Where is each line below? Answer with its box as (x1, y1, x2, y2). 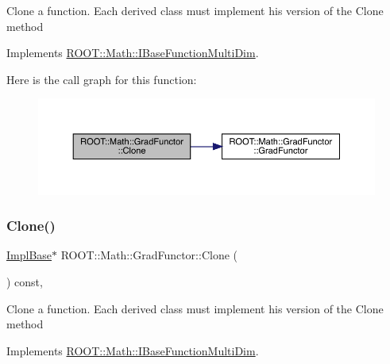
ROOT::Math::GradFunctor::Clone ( (60, 247, 237, 263)
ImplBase (6, 247, 52, 263)
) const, (6, 273, 43, 289)
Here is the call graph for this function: (6, 71, 197, 87)
